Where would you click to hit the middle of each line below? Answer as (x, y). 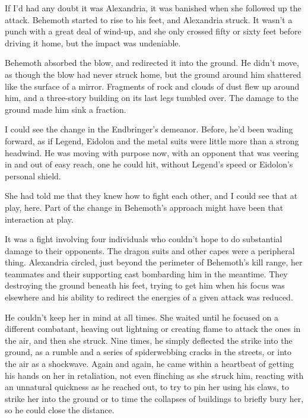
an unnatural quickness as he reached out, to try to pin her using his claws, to (147, 387)
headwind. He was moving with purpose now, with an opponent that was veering (152, 152)
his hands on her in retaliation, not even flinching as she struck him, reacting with (154, 375)
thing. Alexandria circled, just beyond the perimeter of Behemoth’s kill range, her (154, 262)
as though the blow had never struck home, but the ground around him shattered (153, 74)
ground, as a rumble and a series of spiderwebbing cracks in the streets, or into (148, 352)
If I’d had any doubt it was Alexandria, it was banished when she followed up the (153, 8)
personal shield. (33, 175)
